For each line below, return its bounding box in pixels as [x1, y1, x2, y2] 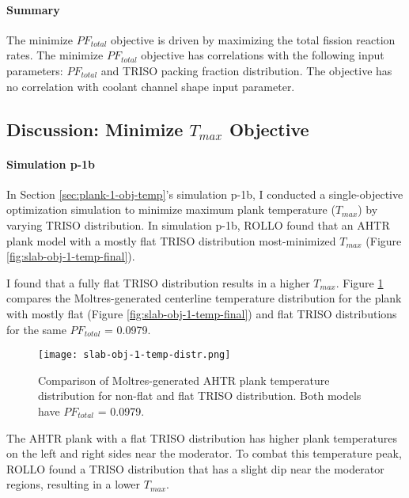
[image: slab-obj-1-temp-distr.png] [38, 349, 231, 361]
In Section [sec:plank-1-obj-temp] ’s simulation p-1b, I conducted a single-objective [6, 185, 403, 202]
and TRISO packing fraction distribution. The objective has [100, 62, 392, 78]
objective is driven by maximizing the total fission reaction [111, 31, 396, 48]
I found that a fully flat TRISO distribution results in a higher [6, 274, 310, 291]
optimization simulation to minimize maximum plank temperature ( [6, 201, 335, 218]
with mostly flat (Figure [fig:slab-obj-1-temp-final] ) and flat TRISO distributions [6, 305, 397, 321]
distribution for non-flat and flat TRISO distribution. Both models [38, 387, 362, 404]
